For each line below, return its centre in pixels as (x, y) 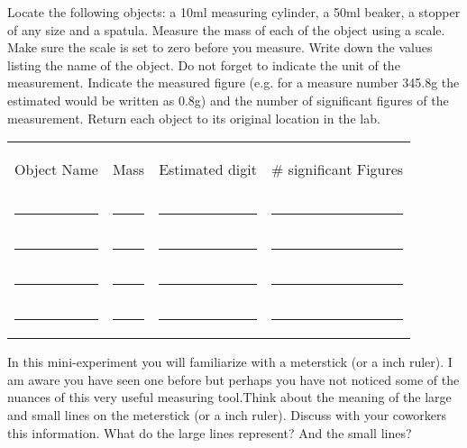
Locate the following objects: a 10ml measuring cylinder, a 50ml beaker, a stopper (234, 12)
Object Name (56, 169)
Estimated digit (208, 169)
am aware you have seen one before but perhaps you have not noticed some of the (233, 379)
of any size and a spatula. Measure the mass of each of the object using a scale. (226, 29)
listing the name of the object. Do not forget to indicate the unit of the (204, 64)
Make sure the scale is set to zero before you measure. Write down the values (220, 47)
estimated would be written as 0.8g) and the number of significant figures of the (228, 100)
